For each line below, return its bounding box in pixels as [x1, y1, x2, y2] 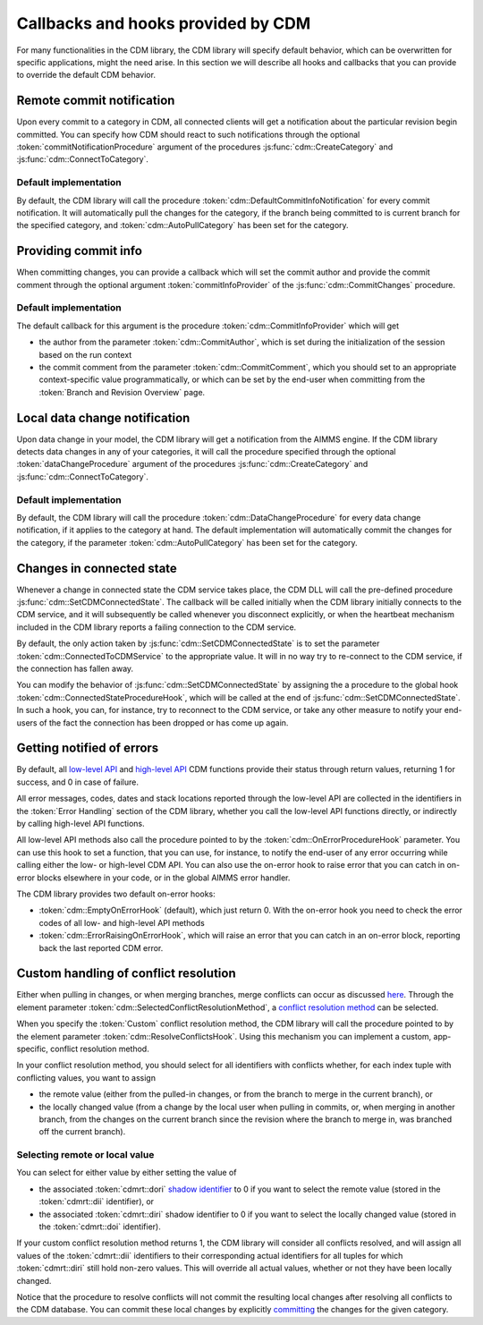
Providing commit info [16, 243, 143, 259]
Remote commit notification [16, 93, 175, 108]
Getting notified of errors [16, 741, 159, 756]
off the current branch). [38, 1126, 126, 1137]
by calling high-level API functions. [16, 819, 145, 828]
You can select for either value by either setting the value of [16, 1168, 237, 1178]
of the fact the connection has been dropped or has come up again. [38, 717, 289, 728]
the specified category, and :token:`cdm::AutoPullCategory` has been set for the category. [16, 220, 349, 231]
